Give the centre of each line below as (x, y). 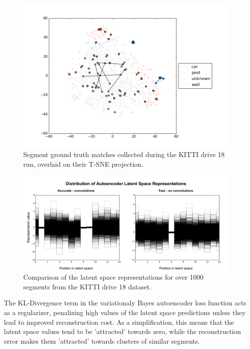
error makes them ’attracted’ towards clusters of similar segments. (102, 341)
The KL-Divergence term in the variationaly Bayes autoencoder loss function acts (125, 303)
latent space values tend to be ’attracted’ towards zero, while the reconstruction (123, 331)
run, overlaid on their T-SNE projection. (83, 164)
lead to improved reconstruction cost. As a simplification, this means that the (119, 322)
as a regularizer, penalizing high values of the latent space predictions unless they (125, 312)
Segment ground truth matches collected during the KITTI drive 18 (124, 154)
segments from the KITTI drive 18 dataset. (87, 286)
